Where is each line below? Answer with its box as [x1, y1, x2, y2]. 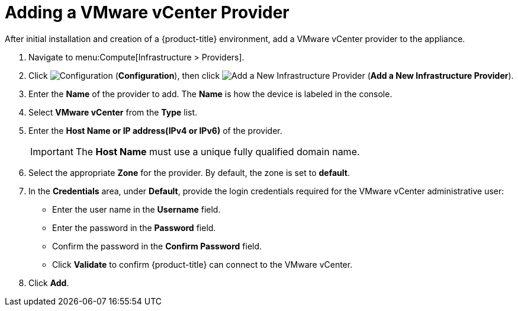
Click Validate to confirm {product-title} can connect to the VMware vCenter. [52, 259, 353, 270]
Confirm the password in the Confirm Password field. [52, 241, 262, 251]
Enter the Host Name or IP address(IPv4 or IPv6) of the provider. [28, 125, 282, 136]
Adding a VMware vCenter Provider [5, 2, 289, 23]
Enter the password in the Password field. [52, 222, 216, 233]
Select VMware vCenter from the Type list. [28, 107, 198, 117]
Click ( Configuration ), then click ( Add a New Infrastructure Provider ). [28, 70, 514, 81]
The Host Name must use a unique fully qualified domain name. [75, 145, 360, 158]
